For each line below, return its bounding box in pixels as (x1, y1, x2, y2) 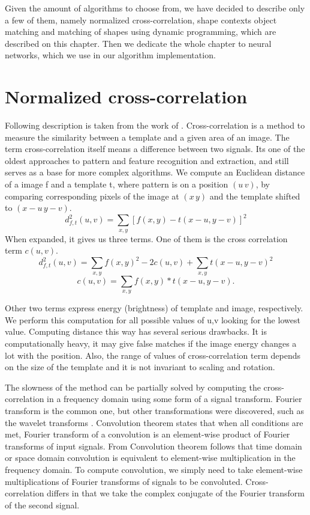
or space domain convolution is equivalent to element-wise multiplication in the (5, 451, 296, 464)
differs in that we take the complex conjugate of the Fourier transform (47, 487, 305, 499)
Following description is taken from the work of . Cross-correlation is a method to (5, 119, 305, 132)
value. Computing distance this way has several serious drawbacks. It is (5, 325, 267, 338)
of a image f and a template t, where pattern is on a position (5, 178, 228, 190)
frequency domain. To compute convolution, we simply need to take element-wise (5, 463, 303, 475)
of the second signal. (5, 498, 80, 511)
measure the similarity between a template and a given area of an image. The (5, 130, 290, 143)
